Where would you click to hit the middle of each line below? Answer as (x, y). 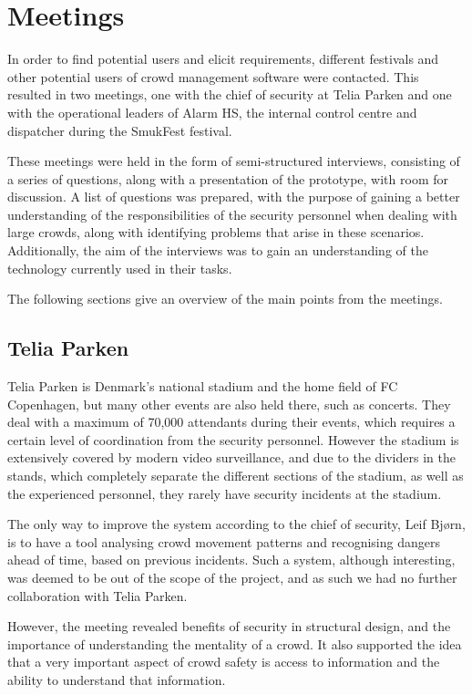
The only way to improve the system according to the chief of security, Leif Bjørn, (236, 524)
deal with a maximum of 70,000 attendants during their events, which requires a (231, 422)
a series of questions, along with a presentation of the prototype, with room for (228, 178)
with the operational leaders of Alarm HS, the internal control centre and (212, 112)
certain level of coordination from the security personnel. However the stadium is (233, 439)
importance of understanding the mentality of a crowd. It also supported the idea (235, 643)
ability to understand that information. (117, 679)
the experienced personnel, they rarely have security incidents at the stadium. (225, 493)
